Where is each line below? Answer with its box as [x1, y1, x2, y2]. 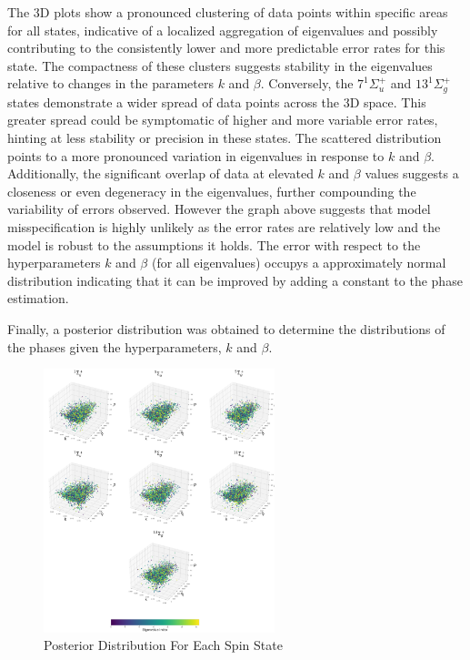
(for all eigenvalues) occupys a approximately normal [151, 253, 446, 272]
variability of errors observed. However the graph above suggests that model [7, 199, 431, 218]
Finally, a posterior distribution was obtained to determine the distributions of [7, 319, 445, 338]
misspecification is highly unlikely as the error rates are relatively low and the [7, 217, 441, 236]
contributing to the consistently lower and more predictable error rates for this [7, 38, 445, 57]
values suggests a [365, 164, 459, 183]
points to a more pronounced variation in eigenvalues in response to [7, 146, 385, 165]
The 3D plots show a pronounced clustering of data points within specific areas [7, 3, 448, 21]
